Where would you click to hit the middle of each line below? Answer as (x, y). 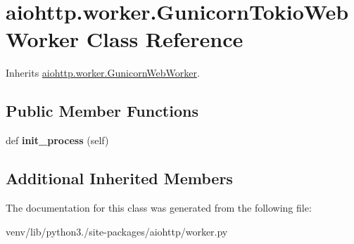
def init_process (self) (57, 140)
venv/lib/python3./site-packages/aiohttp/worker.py (117, 231)
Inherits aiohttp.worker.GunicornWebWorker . (103, 73)
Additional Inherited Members (119, 178)
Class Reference (165, 39)
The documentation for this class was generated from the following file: (159, 207)
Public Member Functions (102, 111)
